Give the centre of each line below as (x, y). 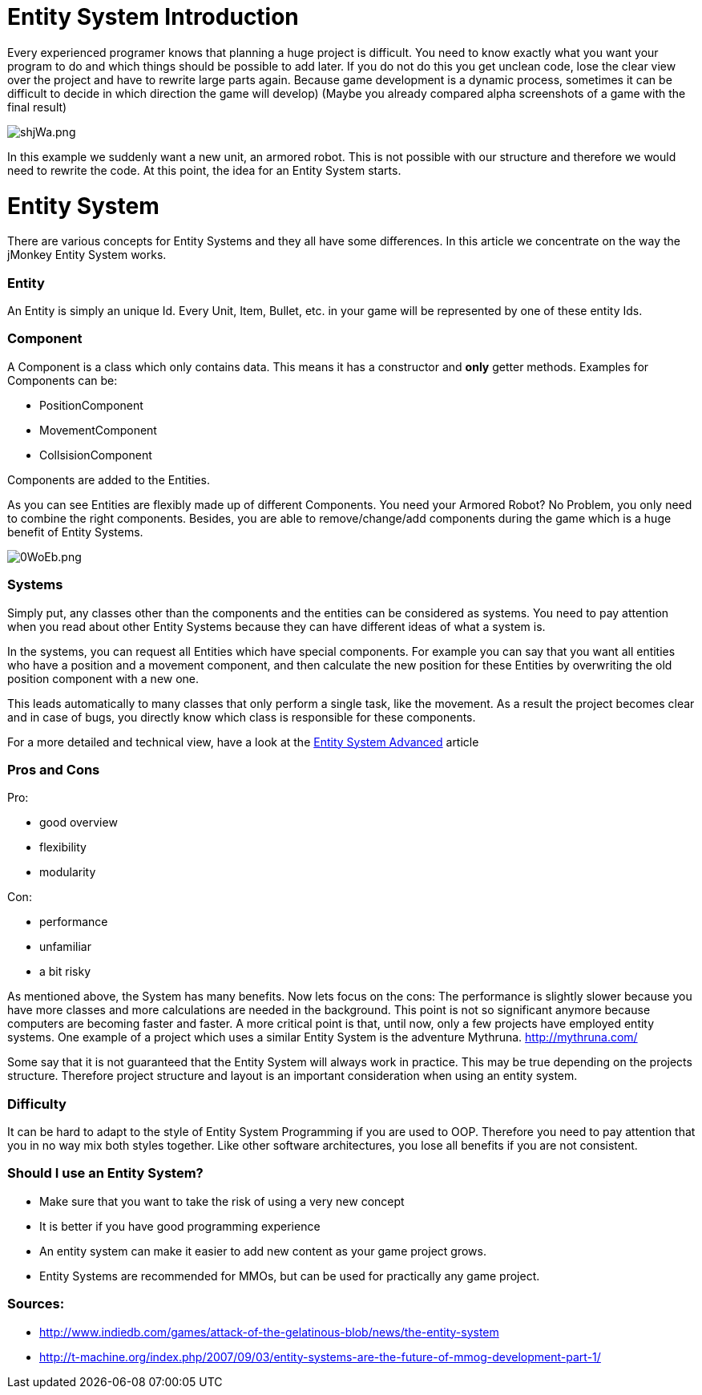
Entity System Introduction (153, 17)
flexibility (63, 847)
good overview (79, 823)
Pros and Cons (54, 769)
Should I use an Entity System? (105, 1173)
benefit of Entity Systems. (75, 532)
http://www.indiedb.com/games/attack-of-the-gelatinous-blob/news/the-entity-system (269, 1332)
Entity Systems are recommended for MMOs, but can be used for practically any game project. (290, 1276)
